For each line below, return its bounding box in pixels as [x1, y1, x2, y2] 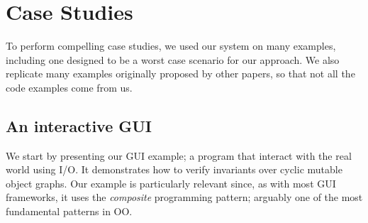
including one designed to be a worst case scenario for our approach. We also [6, 52, 340, 67]
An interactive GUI [6, 114, 152, 136]
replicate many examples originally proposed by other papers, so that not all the [6, 66, 355, 81]
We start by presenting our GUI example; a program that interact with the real [6, 148, 352, 163]
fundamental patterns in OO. [6, 204, 133, 219]
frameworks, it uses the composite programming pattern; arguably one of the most [6, 190, 363, 205]
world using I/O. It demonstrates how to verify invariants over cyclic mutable [6, 162, 342, 177]
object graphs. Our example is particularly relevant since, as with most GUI [6, 175, 336, 190]
